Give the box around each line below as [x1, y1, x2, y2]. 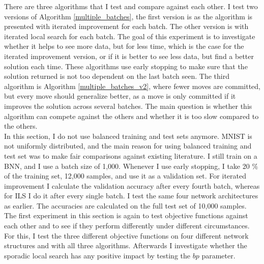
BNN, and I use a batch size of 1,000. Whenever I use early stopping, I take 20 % [4, 160, 258, 171]
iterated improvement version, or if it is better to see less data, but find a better [4, 50, 254, 61]
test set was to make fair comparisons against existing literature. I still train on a [4, 150, 257, 161]
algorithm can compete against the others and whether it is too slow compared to [4, 110, 259, 121]
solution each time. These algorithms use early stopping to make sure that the [4, 61, 248, 71]
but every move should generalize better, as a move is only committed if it [4, 91, 236, 101]
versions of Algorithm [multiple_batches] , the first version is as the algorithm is [4, 11, 253, 21]
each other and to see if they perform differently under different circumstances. [4, 220, 250, 231]
